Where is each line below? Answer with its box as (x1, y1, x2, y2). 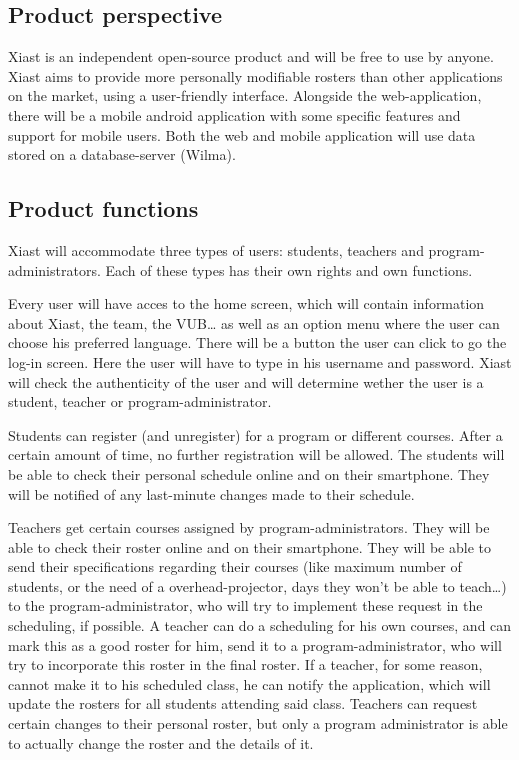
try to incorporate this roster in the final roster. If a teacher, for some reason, (8, 654, 483, 675)
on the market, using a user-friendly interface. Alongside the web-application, (8, 85, 482, 106)
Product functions (8, 193, 199, 224)
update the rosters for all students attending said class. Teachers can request (8, 693, 478, 714)
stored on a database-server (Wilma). (8, 144, 236, 165)
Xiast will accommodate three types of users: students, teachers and (8, 239, 424, 260)
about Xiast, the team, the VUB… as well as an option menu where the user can (8, 312, 500, 333)
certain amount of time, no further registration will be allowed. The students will (8, 444, 505, 465)
